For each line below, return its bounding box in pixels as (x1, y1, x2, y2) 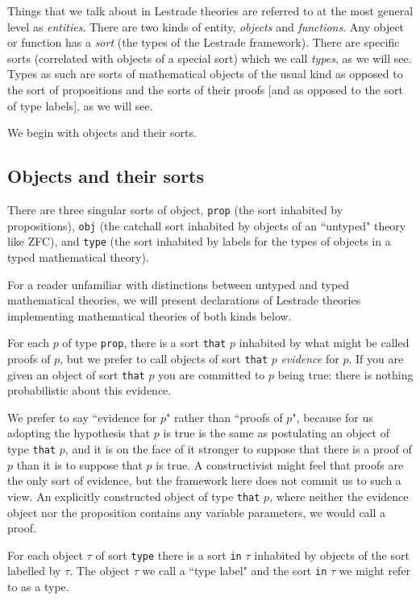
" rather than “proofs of (166, 408, 283, 425)
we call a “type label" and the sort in (142, 562, 327, 579)
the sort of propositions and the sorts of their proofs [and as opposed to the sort (7, 81, 403, 97)
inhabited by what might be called (239, 334, 410, 351)
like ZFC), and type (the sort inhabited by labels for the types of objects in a (7, 233, 391, 250)
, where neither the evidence (269, 487, 409, 504)
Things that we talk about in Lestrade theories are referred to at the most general (7, 2, 414, 19)
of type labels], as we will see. (7, 97, 153, 114)
